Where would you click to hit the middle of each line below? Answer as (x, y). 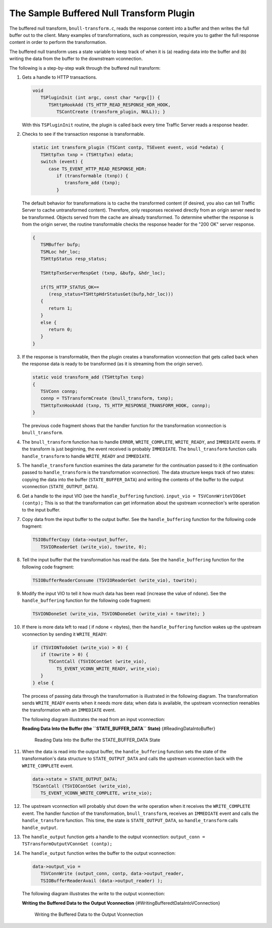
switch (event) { (62, 162)
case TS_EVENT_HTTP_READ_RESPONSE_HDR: (98, 169)
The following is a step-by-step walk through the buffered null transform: (85, 68)
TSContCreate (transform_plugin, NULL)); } (111, 112)
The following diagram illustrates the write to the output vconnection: (93, 894)
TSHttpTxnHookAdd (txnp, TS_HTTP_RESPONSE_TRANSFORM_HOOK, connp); (126, 405)
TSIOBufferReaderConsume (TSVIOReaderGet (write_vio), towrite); (115, 580)
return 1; (61, 308)
